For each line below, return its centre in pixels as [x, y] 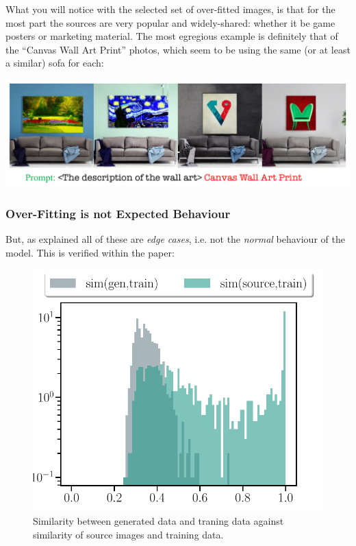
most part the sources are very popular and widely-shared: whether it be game [170, 22]
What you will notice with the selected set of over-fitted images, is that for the [170, 9]
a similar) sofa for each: [55, 63]
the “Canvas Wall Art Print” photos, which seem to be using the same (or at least [178, 49]
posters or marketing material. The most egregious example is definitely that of [172, 36]
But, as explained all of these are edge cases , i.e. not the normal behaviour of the [175, 239]
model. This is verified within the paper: [90, 252]
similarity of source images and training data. [128, 534]
